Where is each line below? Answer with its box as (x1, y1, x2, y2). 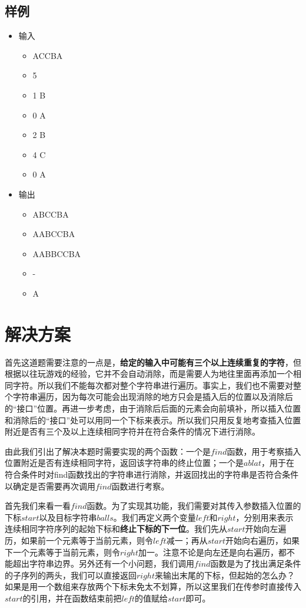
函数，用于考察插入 (227, 445, 301, 457)
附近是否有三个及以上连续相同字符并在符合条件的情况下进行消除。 (5, 425, 260, 438)
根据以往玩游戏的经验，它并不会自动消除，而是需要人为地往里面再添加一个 (5, 367, 293, 380)
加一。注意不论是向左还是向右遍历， (138, 545, 278, 558)
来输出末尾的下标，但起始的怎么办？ (155, 568, 295, 581)
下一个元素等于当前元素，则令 (5, 545, 120, 558)
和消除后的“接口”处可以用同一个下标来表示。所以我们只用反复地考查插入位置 (5, 413, 301, 426)
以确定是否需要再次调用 (5, 479, 95, 492)
